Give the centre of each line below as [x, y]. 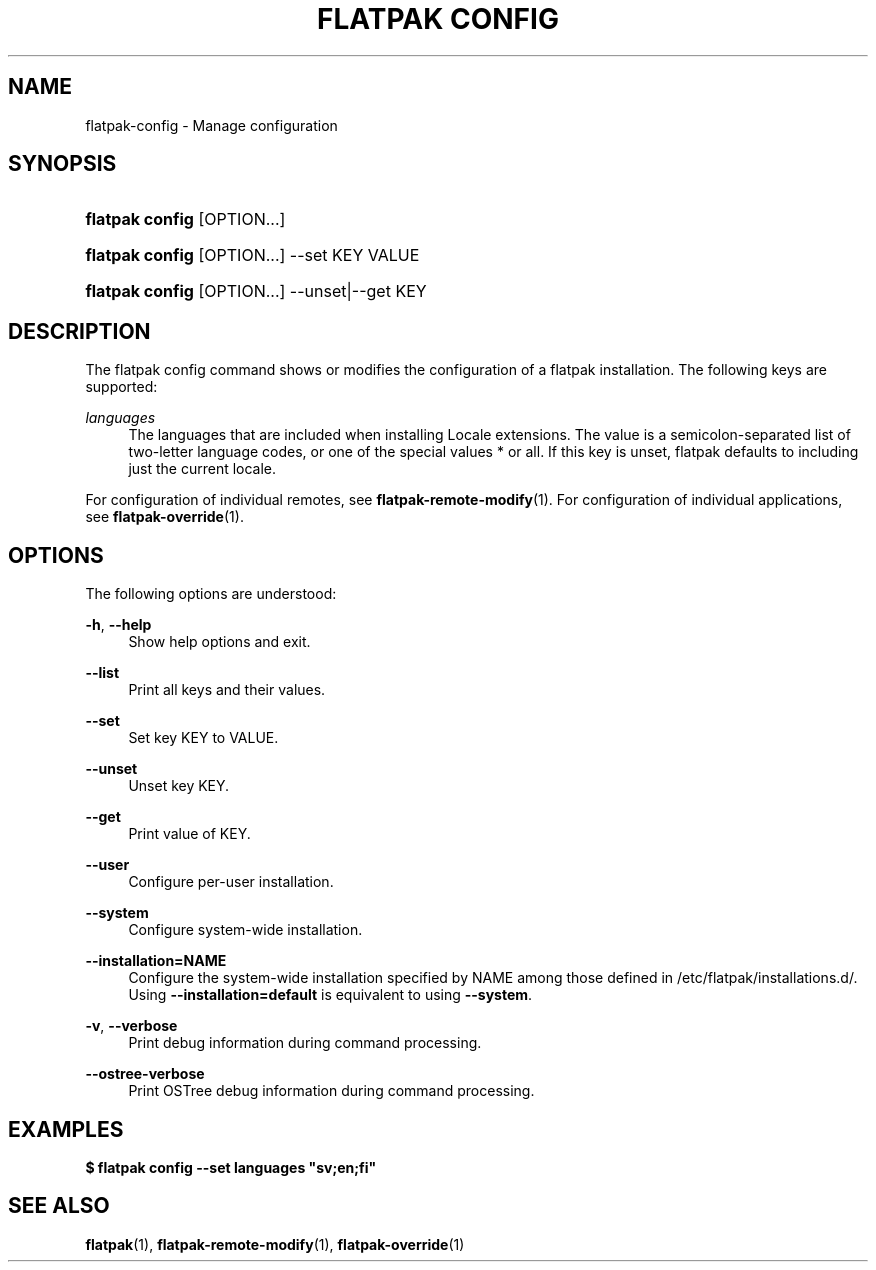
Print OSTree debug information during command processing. [331, 1091]
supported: [121, 387]
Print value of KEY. [189, 834]
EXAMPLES [66, 1129]
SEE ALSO [59, 1206]
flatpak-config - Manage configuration [211, 125]
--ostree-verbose [145, 1074]
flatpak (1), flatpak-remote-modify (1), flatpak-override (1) [275, 1244]
